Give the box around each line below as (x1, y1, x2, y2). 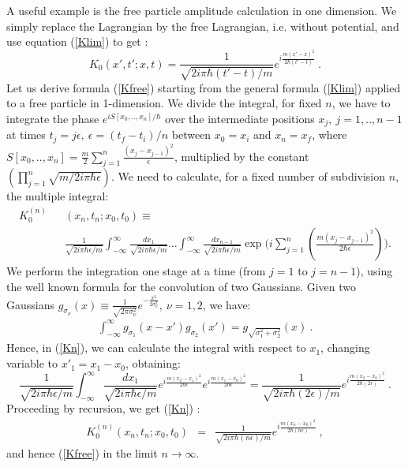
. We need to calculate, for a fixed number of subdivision (110, 168, 386, 185)
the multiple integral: (6, 188, 109, 204)
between (171, 126, 211, 143)
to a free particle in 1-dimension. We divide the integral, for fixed (6, 95, 322, 111)
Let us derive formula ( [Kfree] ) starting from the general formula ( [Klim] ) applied (6, 79, 401, 95)
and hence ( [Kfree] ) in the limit (6, 445, 158, 461)
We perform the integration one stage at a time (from (6, 263, 266, 279)
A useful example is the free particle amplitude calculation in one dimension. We (6, 2, 397, 18)
